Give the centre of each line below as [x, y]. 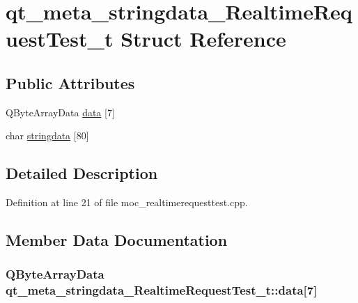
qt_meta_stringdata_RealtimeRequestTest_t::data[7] [162, 290]
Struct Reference [203, 39]
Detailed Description [82, 173]
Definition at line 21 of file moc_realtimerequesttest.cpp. [127, 202]
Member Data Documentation [117, 240]
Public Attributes [70, 83]
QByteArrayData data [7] [60, 112]
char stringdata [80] [47, 135]
